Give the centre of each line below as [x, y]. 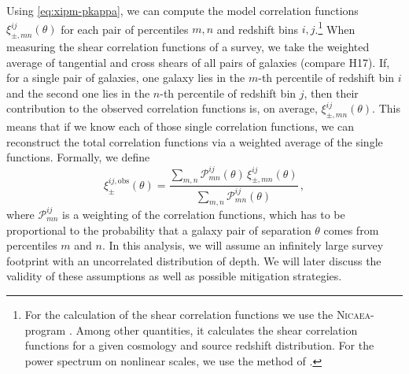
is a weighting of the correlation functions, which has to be [204, 214]
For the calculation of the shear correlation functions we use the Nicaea [198, 314]
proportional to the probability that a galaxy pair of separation [159, 230]
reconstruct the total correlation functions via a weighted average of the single [195, 141]
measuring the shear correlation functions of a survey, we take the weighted [188, 47]
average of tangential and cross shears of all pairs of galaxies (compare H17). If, [198, 62]
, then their [331, 93]
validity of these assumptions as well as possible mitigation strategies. [174, 276]
